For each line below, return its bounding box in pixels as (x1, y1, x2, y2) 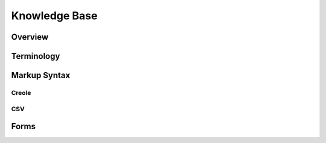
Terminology (11, 51, 60, 61)
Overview (11, 32, 49, 42)
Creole (11, 88, 31, 97)
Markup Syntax (11, 70, 71, 81)
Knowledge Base (11, 9, 98, 22)
